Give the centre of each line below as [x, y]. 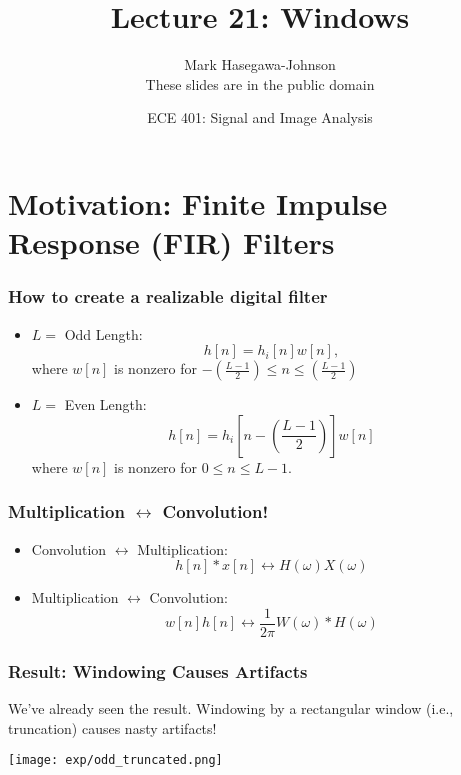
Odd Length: [103, 333]
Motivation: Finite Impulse [198, 202]
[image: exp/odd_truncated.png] [115, 760]
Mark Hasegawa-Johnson [260, 64]
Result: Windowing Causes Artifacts [158, 670]
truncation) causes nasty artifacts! [112, 727]
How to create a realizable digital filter [168, 296]
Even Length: [105, 404]
